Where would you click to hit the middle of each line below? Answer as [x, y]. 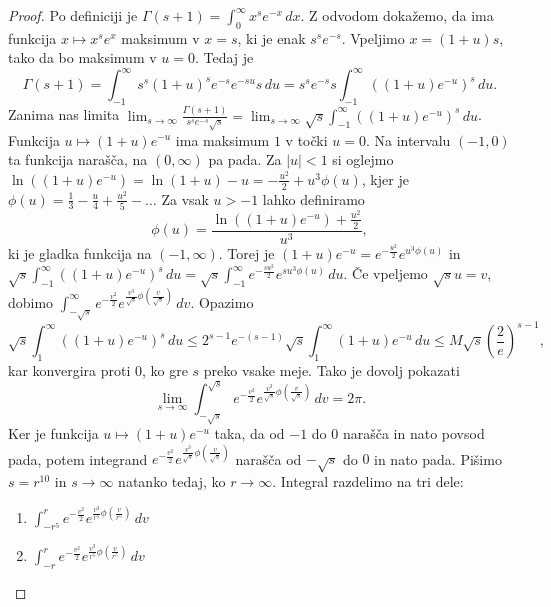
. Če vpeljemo [385, 273]
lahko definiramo [313, 198]
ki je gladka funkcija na [80, 253]
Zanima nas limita [64, 114]
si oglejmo [363, 159]
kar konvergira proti [69, 369]
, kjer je [385, 178]
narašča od [268, 458]
